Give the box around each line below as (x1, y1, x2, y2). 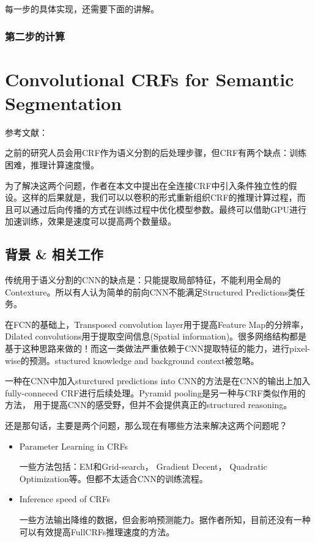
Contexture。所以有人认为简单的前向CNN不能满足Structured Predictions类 (5, 285, 297, 298)
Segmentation (5, 90, 122, 115)
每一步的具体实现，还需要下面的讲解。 (5, 2, 159, 15)
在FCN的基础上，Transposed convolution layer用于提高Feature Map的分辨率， (5, 317, 309, 330)
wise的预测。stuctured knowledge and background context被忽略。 (5, 354, 259, 366)
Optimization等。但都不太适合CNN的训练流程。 (19, 472, 208, 484)
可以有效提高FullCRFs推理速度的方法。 (19, 525, 175, 538)
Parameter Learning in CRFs (19, 439, 128, 452)
